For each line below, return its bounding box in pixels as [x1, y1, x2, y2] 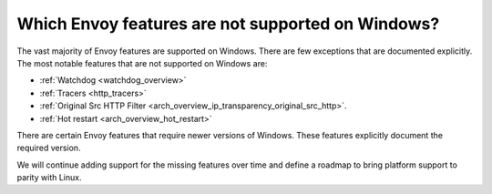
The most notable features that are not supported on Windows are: [16, 57, 268, 68]
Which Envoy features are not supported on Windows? [16, 14, 440, 34]
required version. [16, 142, 81, 154]
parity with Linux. [16, 172, 82, 183]
